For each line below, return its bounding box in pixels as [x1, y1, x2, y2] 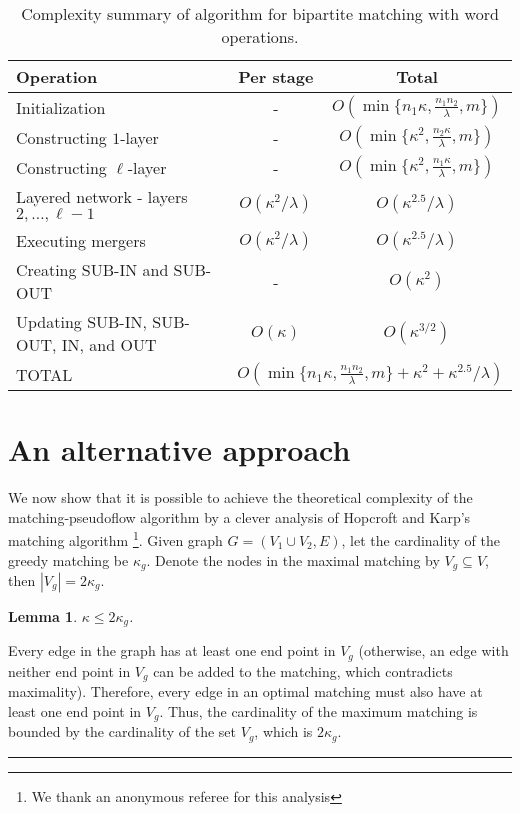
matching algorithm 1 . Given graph [8, 527, 223, 550]
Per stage [238, 65, 314, 88]
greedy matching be [8, 549, 129, 570]
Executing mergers [16, 229, 146, 252]
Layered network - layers [16, 185, 188, 208]
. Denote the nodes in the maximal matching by [146, 549, 440, 570]
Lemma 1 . [8, 606, 78, 627]
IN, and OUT [61, 333, 157, 356]
